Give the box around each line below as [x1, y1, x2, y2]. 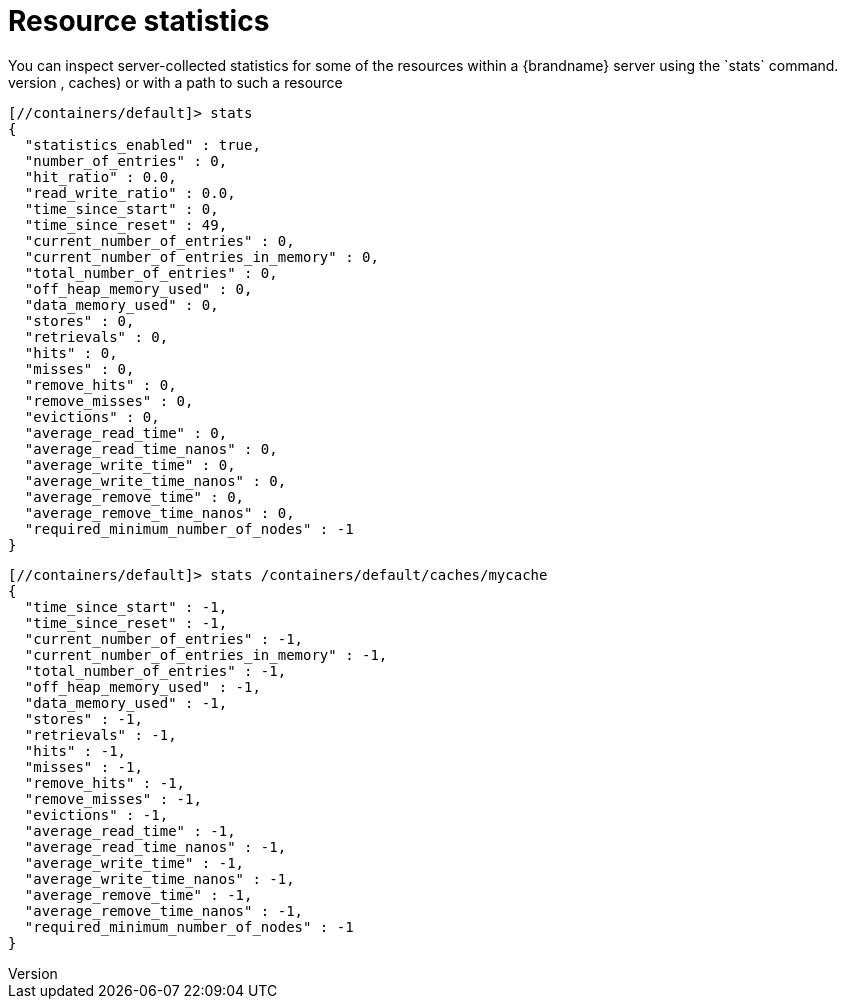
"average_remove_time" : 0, [24, 488, 245, 505]
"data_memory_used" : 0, [24, 296, 219, 313]
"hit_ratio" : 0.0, [24, 168, 177, 185]
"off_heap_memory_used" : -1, [24, 678, 261, 695]
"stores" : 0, [24, 312, 135, 329]
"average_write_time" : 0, [24, 456, 236, 473]
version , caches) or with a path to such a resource [8, 73, 343, 91]
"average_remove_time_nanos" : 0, [24, 504, 295, 521]
